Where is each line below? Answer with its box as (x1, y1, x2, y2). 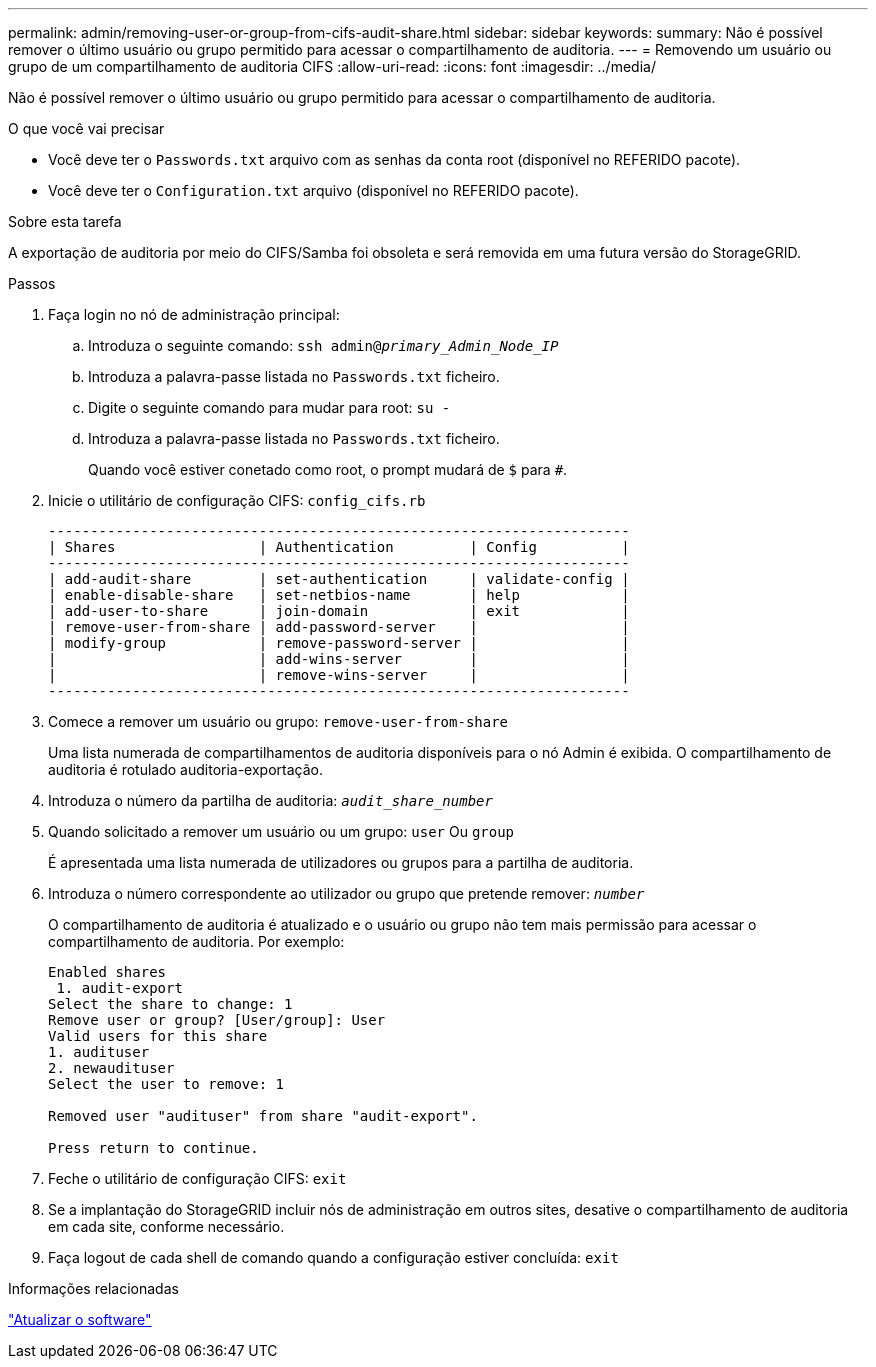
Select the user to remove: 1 (48, 1076, 285, 1092)
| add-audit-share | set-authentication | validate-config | (48, 571, 630, 587)
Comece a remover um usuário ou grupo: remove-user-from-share (48, 713, 509, 730)
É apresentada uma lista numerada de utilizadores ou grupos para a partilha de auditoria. (48, 854, 634, 871)
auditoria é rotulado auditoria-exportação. (48, 761, 324, 778)
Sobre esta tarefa (8, 213, 122, 230)
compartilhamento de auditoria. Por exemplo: (48, 933, 345, 950)
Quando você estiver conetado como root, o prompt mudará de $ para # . (88, 461, 568, 478)
